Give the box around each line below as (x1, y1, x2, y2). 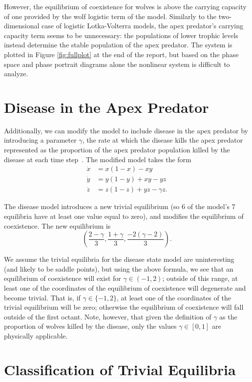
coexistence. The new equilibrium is (4, 220, 111, 231)
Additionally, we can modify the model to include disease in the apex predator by (4, 125, 248, 135)
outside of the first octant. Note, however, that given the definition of (4, 311, 211, 321)
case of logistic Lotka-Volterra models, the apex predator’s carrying (42, 21, 244, 31)
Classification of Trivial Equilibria (4, 359, 236, 379)
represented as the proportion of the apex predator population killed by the (4, 145, 230, 155)
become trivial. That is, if (4, 292, 81, 302)
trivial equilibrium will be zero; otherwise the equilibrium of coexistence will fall (4, 302, 244, 312)
